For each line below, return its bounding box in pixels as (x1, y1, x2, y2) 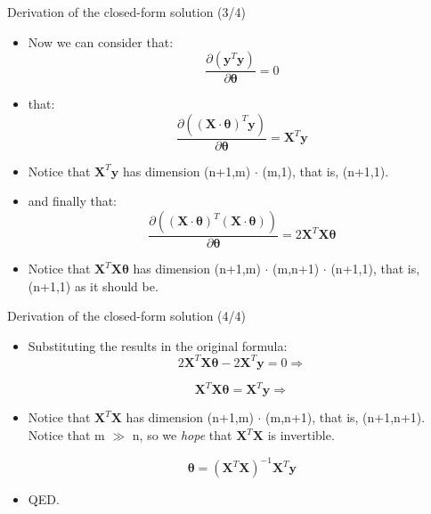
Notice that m (28, 426, 105, 445)
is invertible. (267, 426, 335, 445)
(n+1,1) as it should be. (28, 276, 159, 295)
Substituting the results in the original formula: (28, 336, 288, 355)
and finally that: (28, 192, 118, 210)
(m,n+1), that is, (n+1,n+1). (265, 408, 426, 427)
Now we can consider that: (28, 32, 174, 51)
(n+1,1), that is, (330, 259, 420, 278)
